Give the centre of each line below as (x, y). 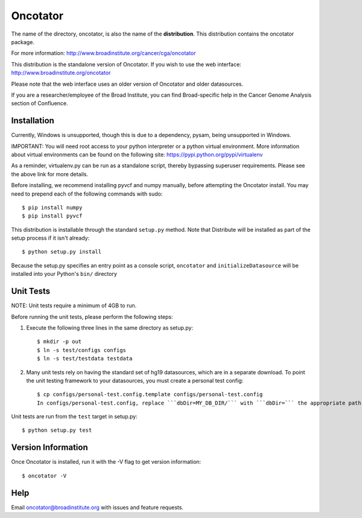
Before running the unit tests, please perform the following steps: (92, 316)
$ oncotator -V (44, 476)
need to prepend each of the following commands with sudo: (87, 194)
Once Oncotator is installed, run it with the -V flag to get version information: (106, 462)
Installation (33, 121)
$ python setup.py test (57, 430)
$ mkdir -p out (59, 342)
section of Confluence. (40, 103)
